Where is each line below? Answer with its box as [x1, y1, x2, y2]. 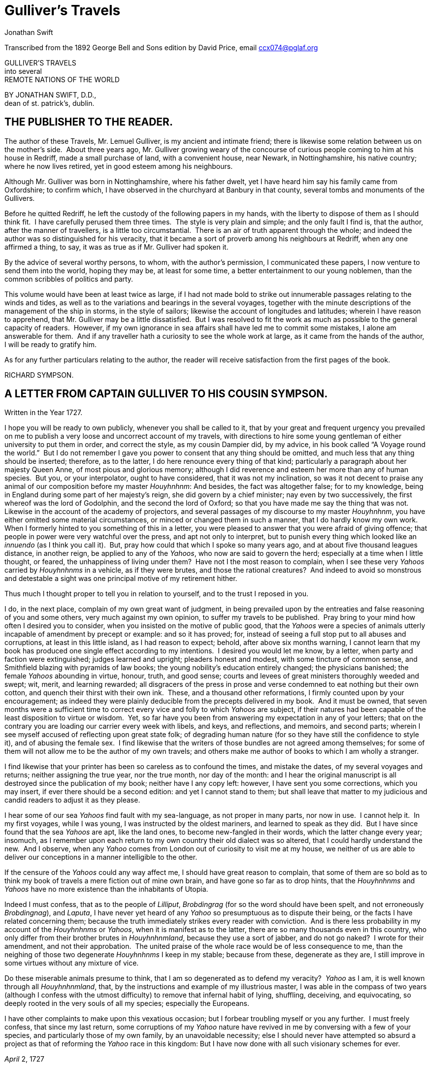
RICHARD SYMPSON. [4, 370, 74, 379]
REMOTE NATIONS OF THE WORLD [4, 75, 120, 84]
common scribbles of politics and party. [4, 274, 133, 283]
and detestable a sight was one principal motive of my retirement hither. [4, 574, 237, 583]
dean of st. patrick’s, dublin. [4, 98, 95, 107]
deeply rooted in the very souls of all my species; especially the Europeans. [4, 999, 249, 1008]
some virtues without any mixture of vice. [4, 959, 139, 968]
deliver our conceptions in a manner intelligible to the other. [4, 853, 198, 862]
